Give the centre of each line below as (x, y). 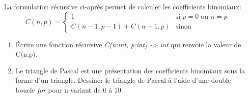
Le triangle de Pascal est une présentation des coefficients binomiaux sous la (130, 70)
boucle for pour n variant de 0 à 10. (69, 89)
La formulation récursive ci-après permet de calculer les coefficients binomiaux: (123, 6)
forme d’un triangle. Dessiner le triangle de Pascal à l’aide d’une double (123, 80)
